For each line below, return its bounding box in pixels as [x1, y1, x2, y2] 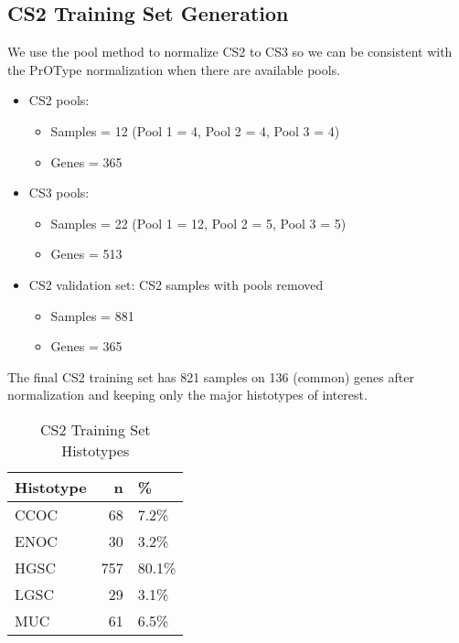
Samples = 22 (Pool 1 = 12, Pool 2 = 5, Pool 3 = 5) [50, 213, 347, 232]
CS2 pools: [28, 91, 90, 110]
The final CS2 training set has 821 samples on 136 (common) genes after [7, 367, 414, 386]
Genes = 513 [50, 244, 123, 263]
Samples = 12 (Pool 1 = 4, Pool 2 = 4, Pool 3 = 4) [50, 121, 340, 140]
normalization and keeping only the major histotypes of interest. [7, 385, 368, 404]
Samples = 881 [50, 305, 134, 325]
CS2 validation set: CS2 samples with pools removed [28, 274, 324, 294]
